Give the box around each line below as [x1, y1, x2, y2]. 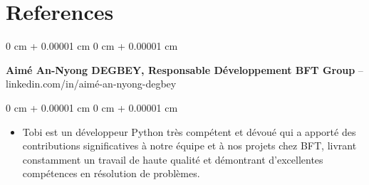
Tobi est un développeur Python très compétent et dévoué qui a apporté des [22, 124, 356, 139]
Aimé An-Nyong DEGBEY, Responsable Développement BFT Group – [6, 62, 363, 77]
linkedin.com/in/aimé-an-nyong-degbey [6, 76, 177, 91]
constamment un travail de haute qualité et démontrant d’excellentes [22, 152, 323, 166]
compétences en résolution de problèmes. [22, 166, 200, 181]
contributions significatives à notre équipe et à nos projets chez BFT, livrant [22, 138, 357, 153]
